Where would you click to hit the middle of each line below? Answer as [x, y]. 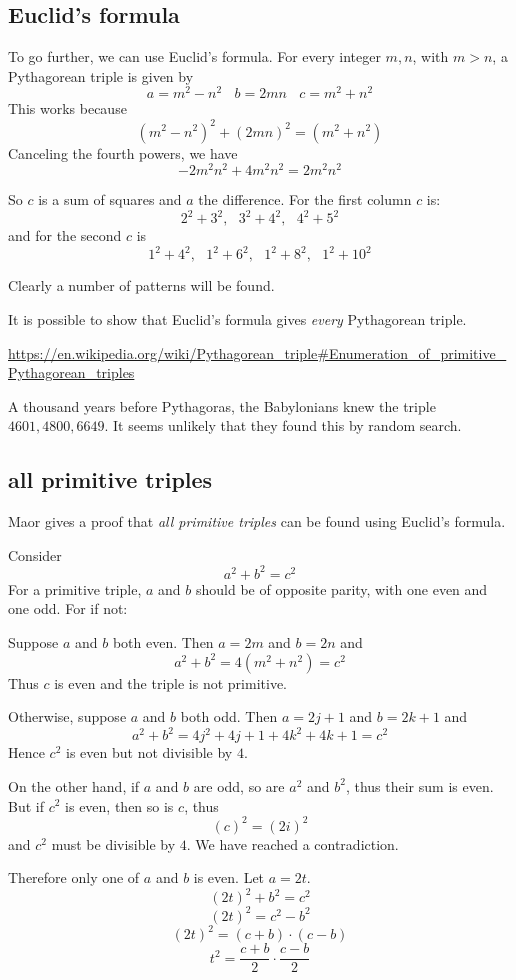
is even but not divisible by [149, 752]
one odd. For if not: [68, 608]
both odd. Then [229, 716]
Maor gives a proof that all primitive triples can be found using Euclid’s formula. [257, 521]
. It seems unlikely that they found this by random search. [283, 425]
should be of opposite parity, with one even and [341, 588]
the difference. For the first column [305, 199]
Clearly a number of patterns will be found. [141, 285]
